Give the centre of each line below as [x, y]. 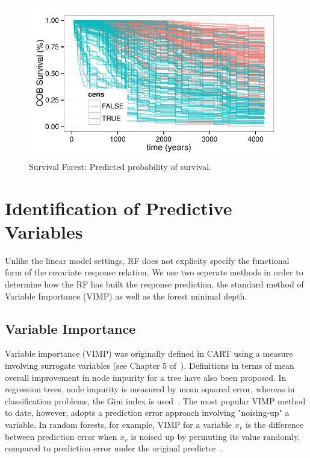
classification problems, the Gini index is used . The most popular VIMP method [155, 400]
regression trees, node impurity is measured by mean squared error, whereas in [150, 389]
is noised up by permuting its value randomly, [215, 436]
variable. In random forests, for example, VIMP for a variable [119, 425]
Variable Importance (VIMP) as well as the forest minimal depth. [126, 296]
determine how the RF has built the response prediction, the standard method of [154, 284]
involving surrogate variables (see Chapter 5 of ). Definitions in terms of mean [150, 365]
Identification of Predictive [119, 208]
